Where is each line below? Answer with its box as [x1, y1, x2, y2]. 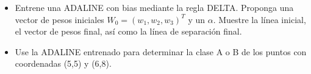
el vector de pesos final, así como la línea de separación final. [15, 25, 242, 38]
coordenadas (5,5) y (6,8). [15, 57, 112, 70]
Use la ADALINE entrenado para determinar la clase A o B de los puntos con [15, 45, 307, 58]
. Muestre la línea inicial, [213, 13, 306, 25]
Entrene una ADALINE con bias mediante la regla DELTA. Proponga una [15, 1, 294, 13]
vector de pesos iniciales [15, 13, 104, 25]
